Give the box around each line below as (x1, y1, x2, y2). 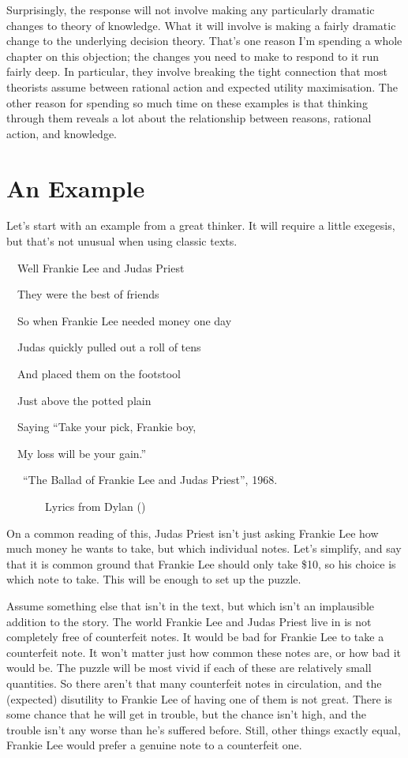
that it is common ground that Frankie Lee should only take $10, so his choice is (6, 555, 396, 572)
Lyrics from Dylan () (44, 498, 146, 514)
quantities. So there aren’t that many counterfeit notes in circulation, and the (6, 674, 382, 691)
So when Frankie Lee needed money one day (17, 312, 232, 328)
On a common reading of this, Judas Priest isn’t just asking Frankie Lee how (6, 524, 379, 541)
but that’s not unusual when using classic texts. (6, 233, 238, 250)
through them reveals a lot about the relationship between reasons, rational (6, 110, 372, 126)
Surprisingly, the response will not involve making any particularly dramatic (6, 2, 375, 17)
